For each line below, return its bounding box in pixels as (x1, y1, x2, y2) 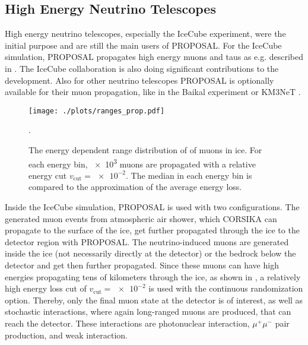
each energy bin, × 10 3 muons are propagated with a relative (28, 156, 256, 170)
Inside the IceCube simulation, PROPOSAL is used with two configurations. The (5, 201, 300, 213)
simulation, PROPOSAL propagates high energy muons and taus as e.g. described (5, 50, 304, 63)
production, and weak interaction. (5, 328, 128, 341)
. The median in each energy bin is (126, 169, 252, 181)
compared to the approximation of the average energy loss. (28, 181, 242, 193)
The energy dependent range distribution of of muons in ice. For (28, 144, 262, 156)
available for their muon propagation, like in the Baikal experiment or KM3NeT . (5, 86, 301, 98)
